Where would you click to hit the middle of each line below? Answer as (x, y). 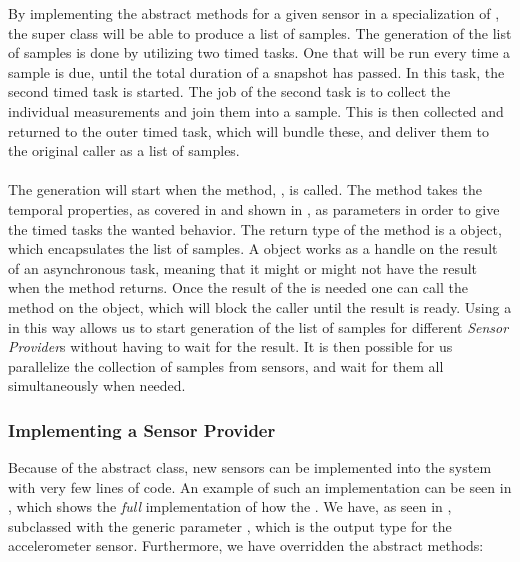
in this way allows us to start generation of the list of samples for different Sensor (258, 326)
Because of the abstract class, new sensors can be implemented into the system (250, 467)
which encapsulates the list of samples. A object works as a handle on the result (253, 248)
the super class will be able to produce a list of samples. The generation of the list (260, 32)
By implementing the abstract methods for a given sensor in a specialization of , (254, 13)
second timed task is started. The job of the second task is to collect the (229, 91)
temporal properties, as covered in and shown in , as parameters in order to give (254, 208)
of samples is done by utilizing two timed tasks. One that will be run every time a (259, 52)
